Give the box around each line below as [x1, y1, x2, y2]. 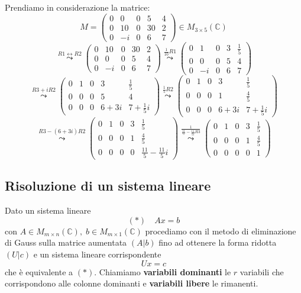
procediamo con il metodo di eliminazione [145, 224, 296, 237]
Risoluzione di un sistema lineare [5, 176, 211, 195]
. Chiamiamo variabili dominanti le [94, 265, 231, 278]
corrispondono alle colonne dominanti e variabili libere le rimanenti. [5, 277, 258, 289]
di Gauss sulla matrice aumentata [5, 236, 127, 249]
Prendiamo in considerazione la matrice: [5, 1, 150, 13]
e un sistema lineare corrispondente [33, 248, 161, 260]
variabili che [239, 265, 284, 278]
